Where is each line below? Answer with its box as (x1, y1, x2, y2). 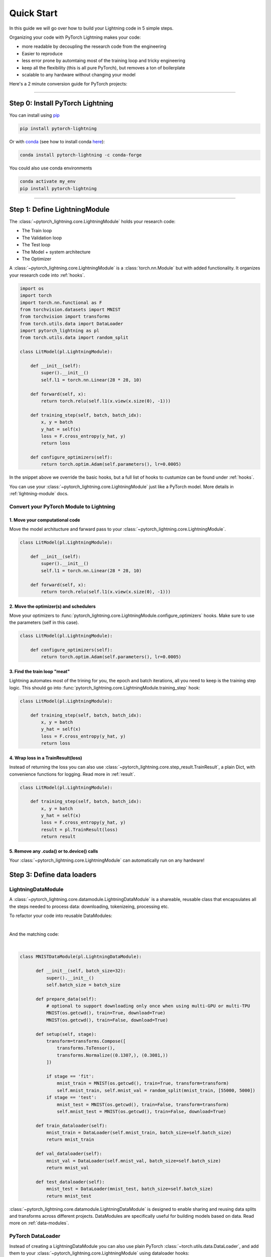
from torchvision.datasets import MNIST (20, 307, 120, 312)
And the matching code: (9, 931, 59, 937)
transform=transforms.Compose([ (46, 1038, 126, 1044)
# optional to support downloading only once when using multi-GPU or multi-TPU (46, 1003, 250, 1009)
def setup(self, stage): (36, 1031, 97, 1037)
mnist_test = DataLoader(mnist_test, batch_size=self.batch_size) (46, 1186, 213, 1192)
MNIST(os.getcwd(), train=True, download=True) (46, 1010, 166, 1016)
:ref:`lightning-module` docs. (9, 491, 69, 497)
